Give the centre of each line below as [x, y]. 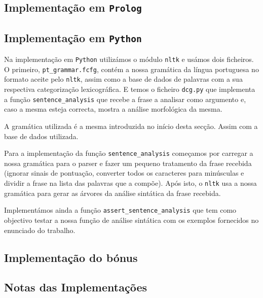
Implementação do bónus [71, 257]
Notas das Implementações [76, 287]
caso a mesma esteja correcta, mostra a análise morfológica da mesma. [113, 109]
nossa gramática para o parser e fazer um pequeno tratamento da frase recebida [128, 163]
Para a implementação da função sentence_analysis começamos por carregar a [129, 153]
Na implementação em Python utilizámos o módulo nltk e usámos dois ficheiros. [129, 59]
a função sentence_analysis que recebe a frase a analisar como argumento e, [125, 99]
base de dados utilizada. [41, 136]
